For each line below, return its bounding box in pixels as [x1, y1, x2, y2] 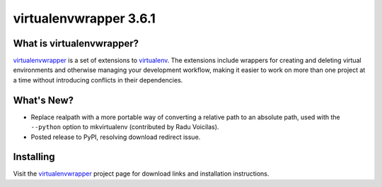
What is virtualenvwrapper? [13, 37, 139, 49]
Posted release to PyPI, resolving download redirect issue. [30, 133, 201, 141]
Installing [13, 151, 56, 163]
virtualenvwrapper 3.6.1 [13, 11, 156, 26]
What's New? [13, 94, 74, 106]
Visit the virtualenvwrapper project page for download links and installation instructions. [13, 169, 270, 178]
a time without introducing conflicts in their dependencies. [13, 76, 183, 84]
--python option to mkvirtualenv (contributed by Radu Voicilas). [30, 123, 219, 131]
